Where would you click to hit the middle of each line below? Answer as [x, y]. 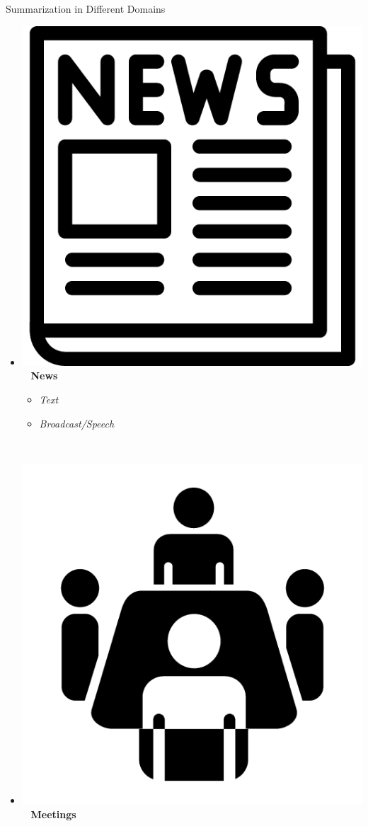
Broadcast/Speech [77, 423]
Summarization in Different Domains [86, 8]
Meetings [53, 814]
